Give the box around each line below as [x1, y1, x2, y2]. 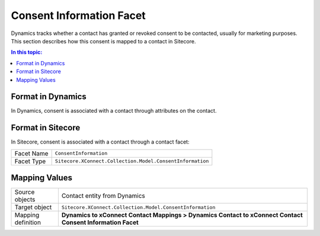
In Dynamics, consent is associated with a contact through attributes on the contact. [11, 107, 217, 114]
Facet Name [14, 149, 49, 157]
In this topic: [11, 49, 43, 56]
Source [14, 188, 35, 196]
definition [14, 218, 41, 227]
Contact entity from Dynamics [61, 192, 145, 200]
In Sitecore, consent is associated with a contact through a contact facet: [11, 138, 190, 145]
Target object [14, 203, 52, 212]
